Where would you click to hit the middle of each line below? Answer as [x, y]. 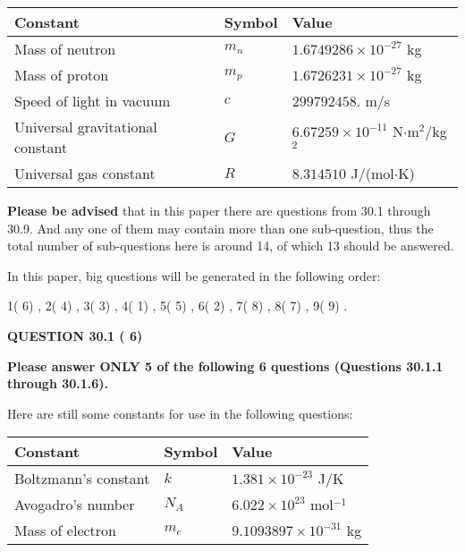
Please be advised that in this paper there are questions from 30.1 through [219, 210]
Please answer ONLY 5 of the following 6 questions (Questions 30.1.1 [225, 365]
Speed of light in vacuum [93, 101]
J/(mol [372, 173]
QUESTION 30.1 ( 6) [75, 335]
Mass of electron [65, 531]
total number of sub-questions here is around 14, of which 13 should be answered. [231, 246]
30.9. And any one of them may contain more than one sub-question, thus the [220, 228]
